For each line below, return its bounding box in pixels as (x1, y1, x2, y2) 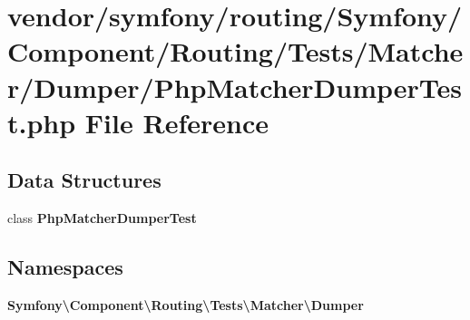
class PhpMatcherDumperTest (7, 208, 197, 228)
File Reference (84, 103, 269, 141)
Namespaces (7, 253, 123, 281)
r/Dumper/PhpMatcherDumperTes (7, 68, 462, 105)
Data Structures (7, 166, 162, 194)
